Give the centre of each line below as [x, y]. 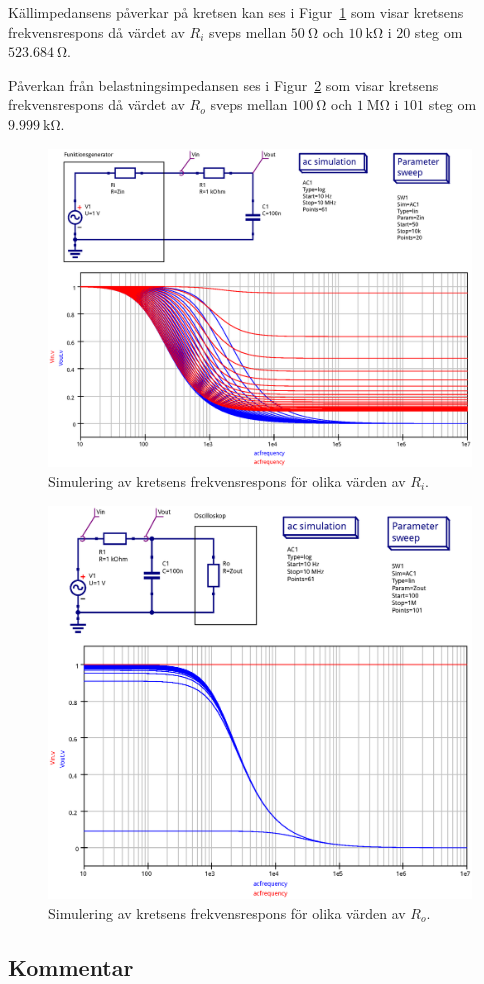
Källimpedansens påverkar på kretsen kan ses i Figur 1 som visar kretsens [236, 12]
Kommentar [71, 966]
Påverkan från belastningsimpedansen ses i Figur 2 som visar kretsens [223, 84]
